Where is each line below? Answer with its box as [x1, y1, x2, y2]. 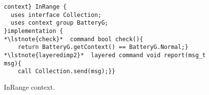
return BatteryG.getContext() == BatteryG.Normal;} [17, 44, 189, 51]
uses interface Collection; [11, 11, 102, 18]
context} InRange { [4, 3, 67, 10]
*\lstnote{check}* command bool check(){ [4, 35, 143, 43]
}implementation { [4, 27, 63, 34]
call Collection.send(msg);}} [17, 68, 116, 75]
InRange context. [4, 81, 55, 92]
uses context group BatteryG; [11, 19, 108, 27]
